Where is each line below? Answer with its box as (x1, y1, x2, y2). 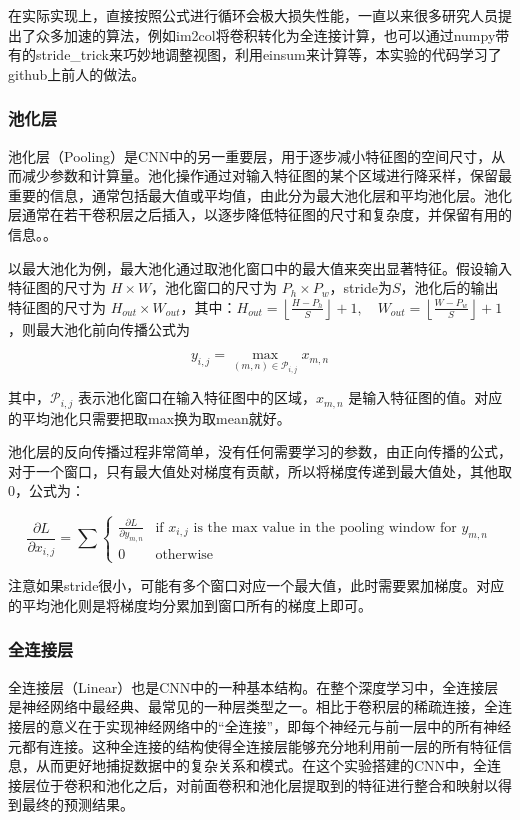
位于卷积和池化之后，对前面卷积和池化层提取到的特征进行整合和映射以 (35, 774, 498, 795)
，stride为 (329, 277, 392, 298)
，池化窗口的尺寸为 (151, 277, 278, 298)
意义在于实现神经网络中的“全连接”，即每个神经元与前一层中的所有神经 (49, 715, 512, 736)
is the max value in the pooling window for (193, 520, 457, 535)
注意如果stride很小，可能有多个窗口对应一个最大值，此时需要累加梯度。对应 (8, 575, 505, 596)
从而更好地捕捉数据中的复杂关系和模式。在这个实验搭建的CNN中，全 (35, 755, 488, 776)
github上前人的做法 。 (8, 63, 146, 84)
